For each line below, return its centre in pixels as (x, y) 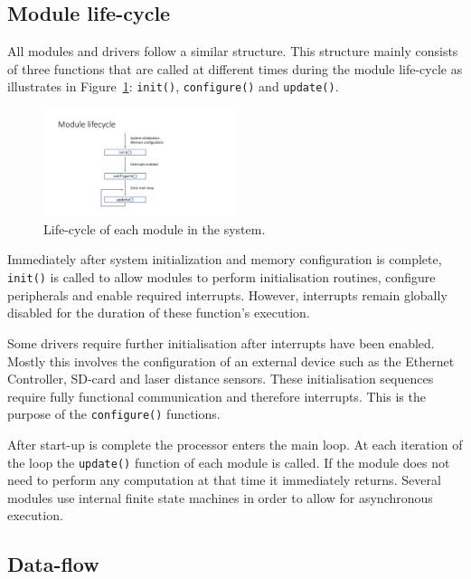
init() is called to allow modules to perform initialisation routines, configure (221, 277)
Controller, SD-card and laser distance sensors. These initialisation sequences (221, 379)
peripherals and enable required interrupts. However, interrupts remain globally (227, 294)
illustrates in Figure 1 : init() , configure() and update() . (173, 86)
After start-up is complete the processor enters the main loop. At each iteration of (235, 444)
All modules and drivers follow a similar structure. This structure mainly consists (233, 51)
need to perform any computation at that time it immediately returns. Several (224, 480)
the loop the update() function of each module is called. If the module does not (229, 462)
